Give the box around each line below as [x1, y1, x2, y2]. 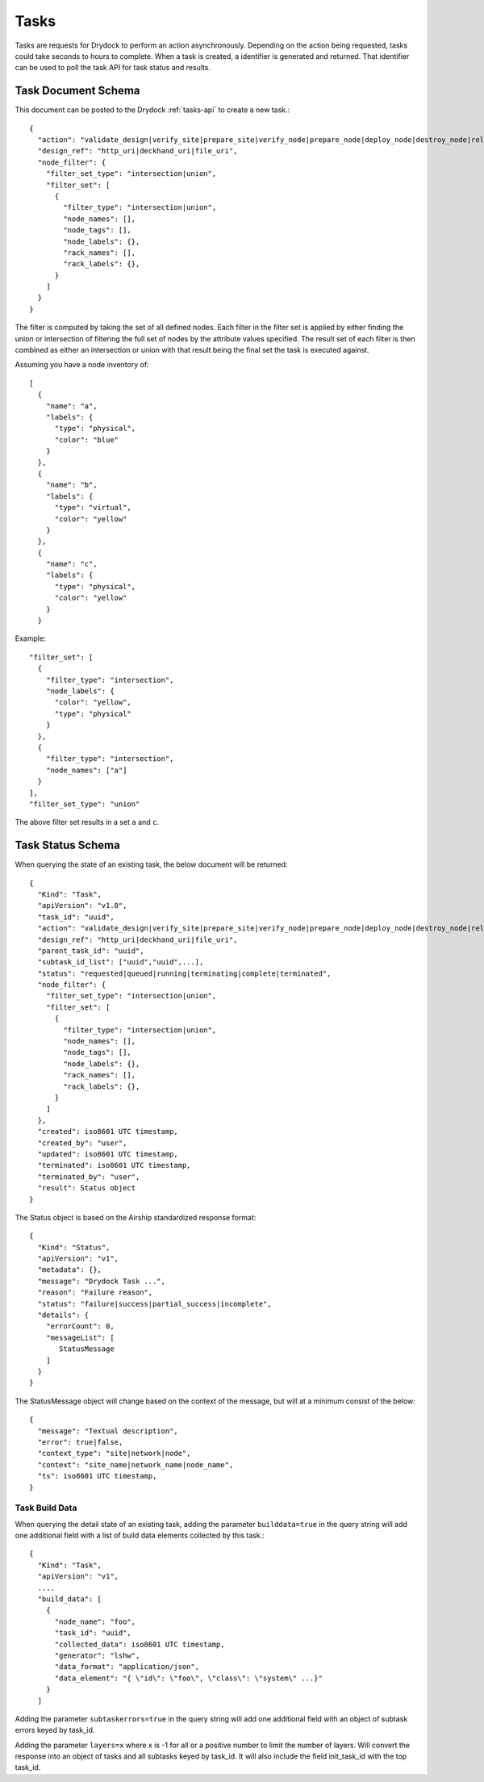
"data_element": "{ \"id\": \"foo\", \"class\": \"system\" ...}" [54, 1673, 323, 1683]
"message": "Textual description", [37, 1426, 179, 1436]
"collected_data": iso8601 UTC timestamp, [54, 1639, 225, 1649]
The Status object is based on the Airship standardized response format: [15, 1212, 257, 1222]
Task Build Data [15, 1502, 77, 1513]
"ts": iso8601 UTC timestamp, [37, 1471, 157, 1481]
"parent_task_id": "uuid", [37, 946, 144, 956]
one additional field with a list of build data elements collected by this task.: [15, 1530, 265, 1541]
